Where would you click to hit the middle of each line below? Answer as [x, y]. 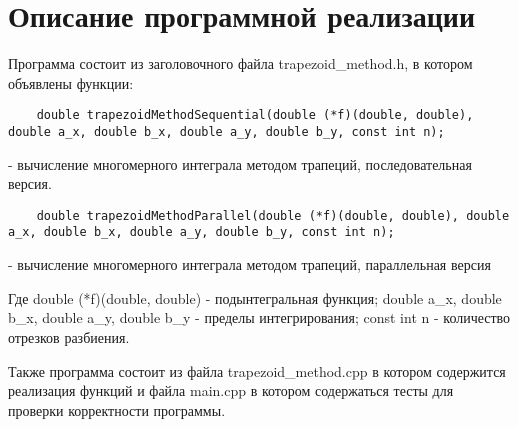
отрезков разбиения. [69, 336]
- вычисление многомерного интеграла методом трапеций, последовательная [240, 163]
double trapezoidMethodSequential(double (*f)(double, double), [255, 115]
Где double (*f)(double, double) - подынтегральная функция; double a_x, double [255, 297]
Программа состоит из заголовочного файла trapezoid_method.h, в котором [240, 63]
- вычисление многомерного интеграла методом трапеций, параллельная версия [249, 264]
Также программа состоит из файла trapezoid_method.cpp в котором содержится [257, 370]
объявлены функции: [71, 82]
